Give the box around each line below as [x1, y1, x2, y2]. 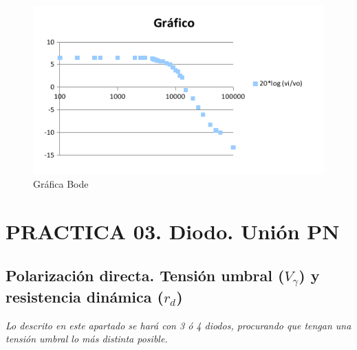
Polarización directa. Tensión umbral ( [6, 264, 285, 285]
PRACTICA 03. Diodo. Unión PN [6, 217, 340, 245]
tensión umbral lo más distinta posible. [6, 331, 168, 346]
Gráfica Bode [33, 177, 89, 191]
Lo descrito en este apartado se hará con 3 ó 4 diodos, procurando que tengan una [6, 318, 351, 332]
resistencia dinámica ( [6, 286, 164, 307]
